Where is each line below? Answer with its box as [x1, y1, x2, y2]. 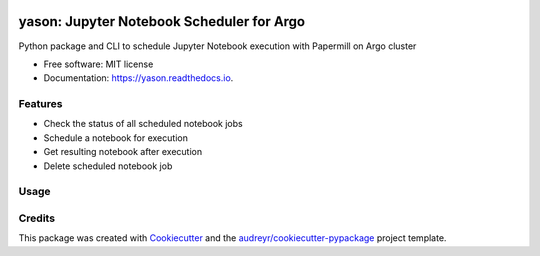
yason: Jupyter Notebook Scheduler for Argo [18, 13, 305, 30]
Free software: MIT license [43, 58, 154, 70]
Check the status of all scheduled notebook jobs [43, 118, 244, 130]
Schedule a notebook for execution [43, 131, 189, 144]
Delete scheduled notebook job [43, 160, 173, 172]
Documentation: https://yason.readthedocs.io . [43, 72, 234, 84]
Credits [18, 211, 55, 225]
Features [18, 97, 63, 111]
